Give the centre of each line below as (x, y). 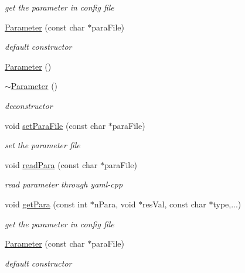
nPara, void (115, 204)
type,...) (227, 204)
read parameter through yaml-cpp (64, 184)
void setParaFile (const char (55, 125)
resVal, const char (174, 204)
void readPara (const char (51, 164)
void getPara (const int (46, 204)
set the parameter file (42, 145)
